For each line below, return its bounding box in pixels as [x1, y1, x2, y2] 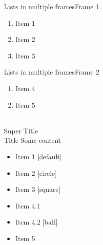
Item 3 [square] [15, 184, 61, 194]
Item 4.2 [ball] [15, 217, 58, 227]
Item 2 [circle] [15, 168, 57, 178]
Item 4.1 [15, 200, 41, 210]
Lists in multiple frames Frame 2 [4, 67, 100, 77]
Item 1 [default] [15, 151, 62, 161]
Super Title [4, 125, 38, 135]
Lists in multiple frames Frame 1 [4, 1, 100, 11]
